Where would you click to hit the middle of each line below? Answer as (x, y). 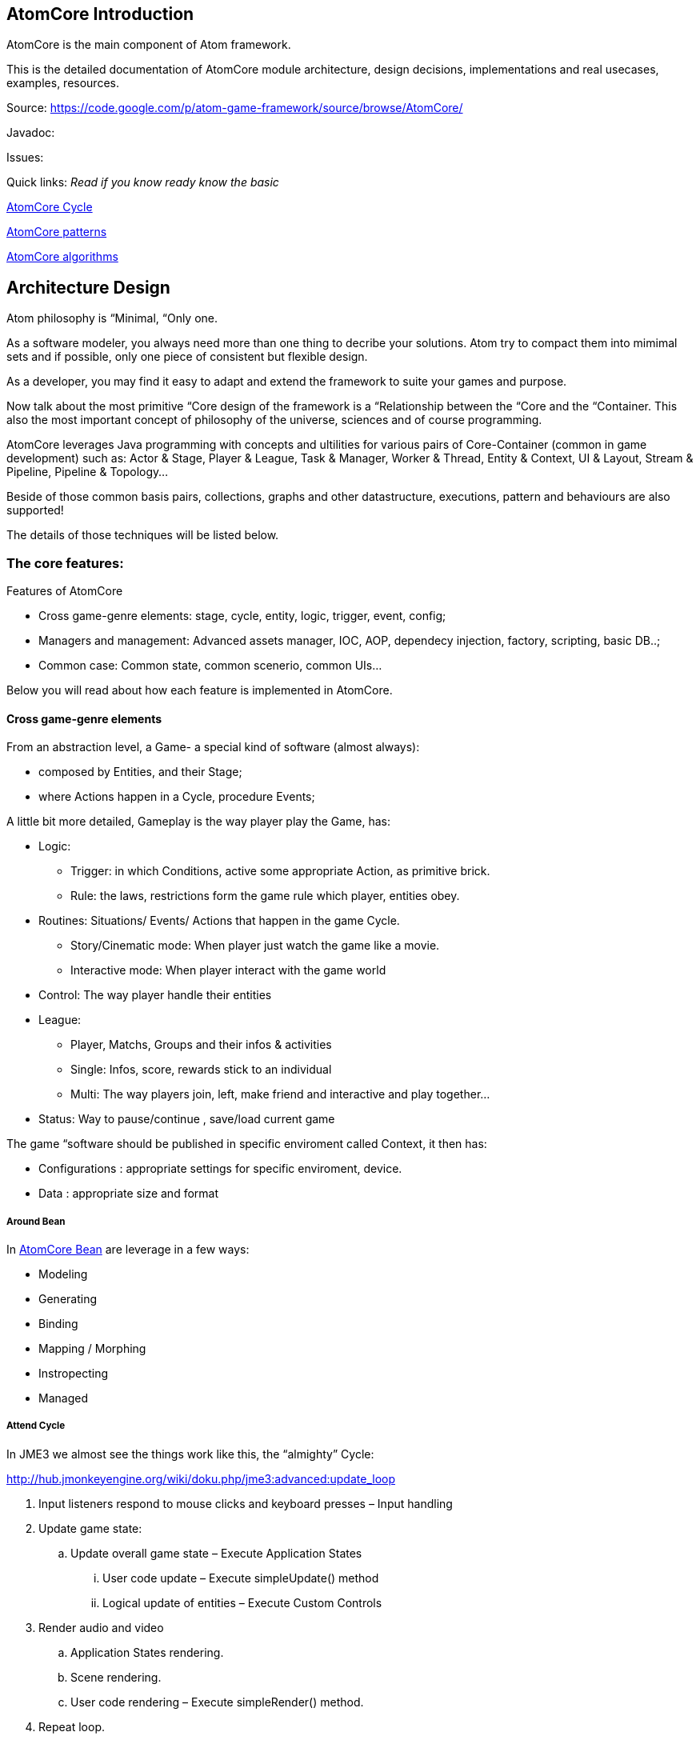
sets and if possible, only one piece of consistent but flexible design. (187, 357)
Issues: (25, 158)
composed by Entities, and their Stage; (140, 772)
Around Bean (36, 1221)
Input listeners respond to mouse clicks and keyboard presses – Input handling (246, 1503)
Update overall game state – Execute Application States (216, 1553)
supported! (35, 510)
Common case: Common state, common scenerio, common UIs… (210, 666)
